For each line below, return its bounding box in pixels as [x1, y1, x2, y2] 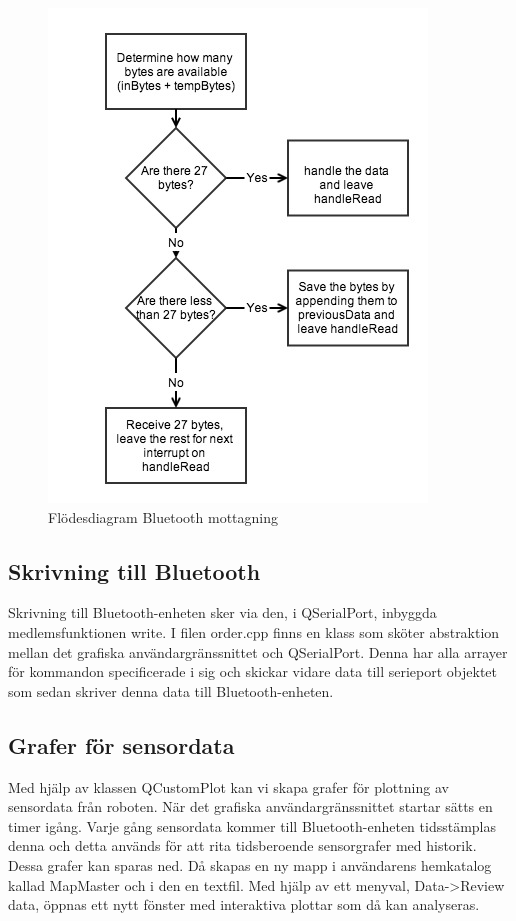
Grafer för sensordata [8, 729, 235, 760]
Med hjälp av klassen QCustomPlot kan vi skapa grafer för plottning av [8, 776, 449, 797]
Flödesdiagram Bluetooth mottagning [48, 506, 278, 527]
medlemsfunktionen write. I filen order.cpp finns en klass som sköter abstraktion [8, 621, 500, 642]
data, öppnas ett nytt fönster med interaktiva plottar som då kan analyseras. [8, 894, 480, 915]
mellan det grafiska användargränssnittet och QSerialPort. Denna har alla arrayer [8, 641, 508, 662]
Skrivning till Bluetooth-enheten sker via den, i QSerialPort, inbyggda [8, 602, 437, 623]
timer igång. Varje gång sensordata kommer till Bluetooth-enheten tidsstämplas [8, 815, 497, 836]
